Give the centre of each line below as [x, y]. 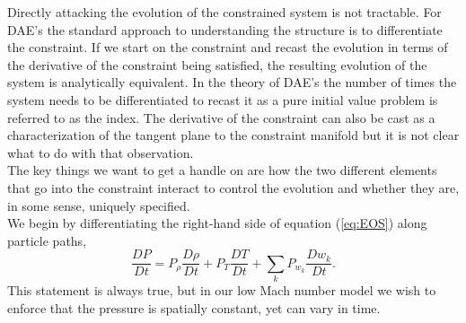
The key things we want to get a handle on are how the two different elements [222, 170]
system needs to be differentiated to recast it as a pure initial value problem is [223, 99]
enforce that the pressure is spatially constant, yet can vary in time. [194, 307]
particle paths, [47, 240]
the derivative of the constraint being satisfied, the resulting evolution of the [217, 64]
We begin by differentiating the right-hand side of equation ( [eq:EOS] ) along [217, 223]
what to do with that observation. [101, 152]
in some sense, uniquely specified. [99, 205]
